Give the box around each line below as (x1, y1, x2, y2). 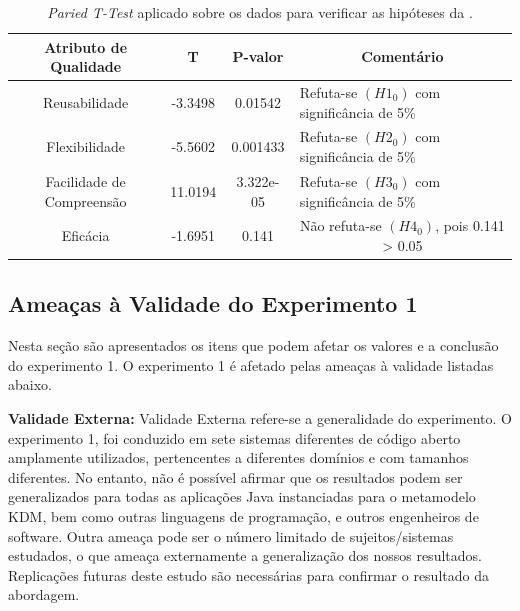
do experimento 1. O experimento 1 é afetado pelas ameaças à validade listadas (8, 354, 494, 375)
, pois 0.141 (435, 215, 505, 236)
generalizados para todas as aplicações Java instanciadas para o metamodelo (8, 486, 476, 507)
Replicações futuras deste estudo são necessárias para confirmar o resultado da (8, 564, 489, 585)
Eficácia (61, 225, 110, 246)
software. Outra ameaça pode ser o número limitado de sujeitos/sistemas (8, 525, 454, 546)
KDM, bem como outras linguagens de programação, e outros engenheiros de (8, 505, 479, 526)
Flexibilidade (46, 136, 126, 157)
